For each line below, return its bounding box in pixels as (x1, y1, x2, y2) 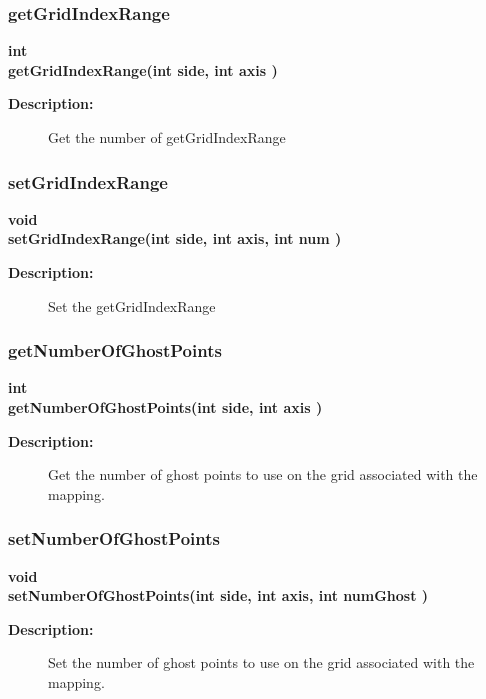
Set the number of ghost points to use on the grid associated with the (48, 652, 475, 673)
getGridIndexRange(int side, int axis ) (8, 59, 278, 80)
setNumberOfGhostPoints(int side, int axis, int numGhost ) (8, 585, 429, 606)
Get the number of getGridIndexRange (48, 127, 286, 147)
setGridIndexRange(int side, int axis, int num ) (8, 228, 342, 249)
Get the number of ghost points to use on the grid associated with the (48, 464, 478, 485)
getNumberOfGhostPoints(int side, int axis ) (8, 397, 323, 417)
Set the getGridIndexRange (48, 295, 216, 316)
